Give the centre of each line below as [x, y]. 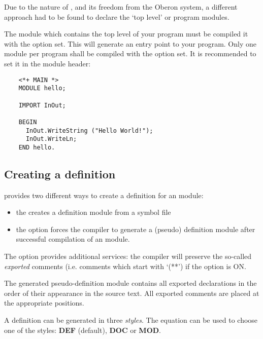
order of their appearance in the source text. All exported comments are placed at [132, 293]
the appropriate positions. [44, 303]
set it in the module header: [47, 63]
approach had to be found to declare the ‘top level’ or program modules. [117, 16]
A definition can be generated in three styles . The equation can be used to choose [131, 320]
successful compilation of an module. [73, 239]
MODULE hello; [42, 88]
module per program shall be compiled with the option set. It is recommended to [130, 53]
